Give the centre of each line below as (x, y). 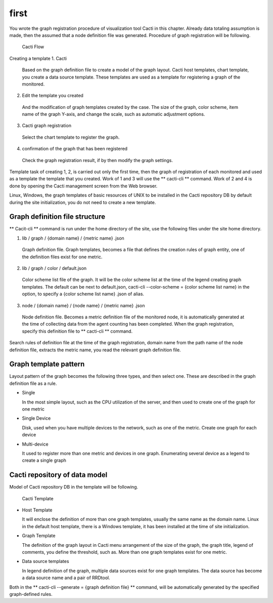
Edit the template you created (53, 96)
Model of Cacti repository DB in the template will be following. (74, 487)
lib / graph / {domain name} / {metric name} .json (73, 238)
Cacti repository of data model (58, 475)
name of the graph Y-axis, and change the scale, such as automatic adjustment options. (113, 114)
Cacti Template (38, 498)
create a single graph (44, 460)
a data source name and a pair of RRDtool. (66, 578)
